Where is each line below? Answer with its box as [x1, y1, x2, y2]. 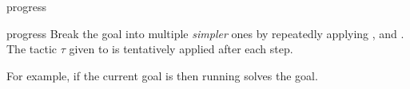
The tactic [6, 41, 57, 57]
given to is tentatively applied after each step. [69, 41, 293, 57]
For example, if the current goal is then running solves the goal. [6, 67, 318, 83]
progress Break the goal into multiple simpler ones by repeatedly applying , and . [6, 25, 404, 41]
